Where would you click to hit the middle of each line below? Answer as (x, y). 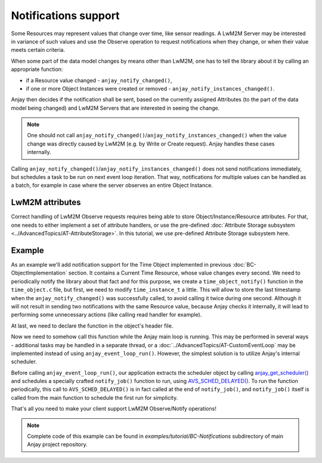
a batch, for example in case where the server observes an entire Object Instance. (112, 186)
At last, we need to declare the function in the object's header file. (92, 326)
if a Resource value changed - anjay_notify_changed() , (99, 80)
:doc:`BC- (244, 265)
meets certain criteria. (38, 50)
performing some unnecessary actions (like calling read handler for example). (106, 315)
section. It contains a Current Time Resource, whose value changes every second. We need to (184, 273)
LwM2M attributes (46, 203)
